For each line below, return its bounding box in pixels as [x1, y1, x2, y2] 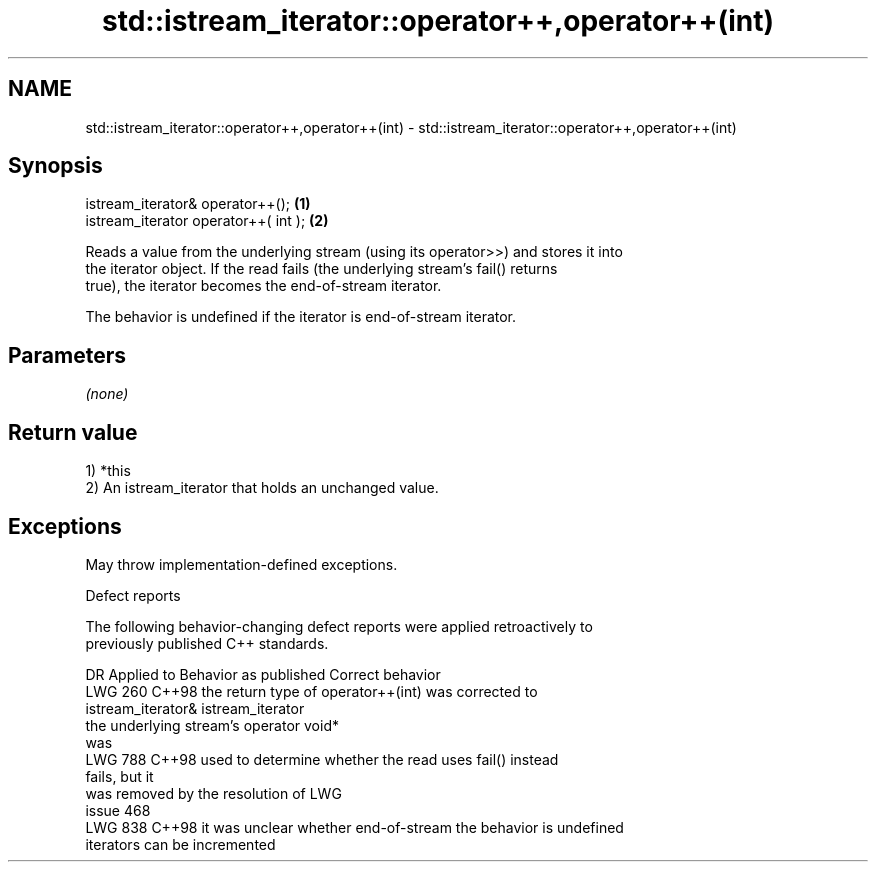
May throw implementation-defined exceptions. [85, 555, 398, 573]
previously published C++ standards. [85, 634, 329, 652]
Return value [8, 419, 138, 445]
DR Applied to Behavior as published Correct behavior [85, 665, 441, 683]
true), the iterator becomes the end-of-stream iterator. [85, 277, 442, 295]
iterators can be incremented [85, 835, 276, 853]
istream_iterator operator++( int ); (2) [85, 212, 329, 230]
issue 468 [85, 801, 151, 819]
